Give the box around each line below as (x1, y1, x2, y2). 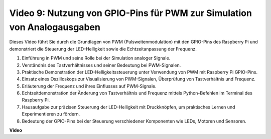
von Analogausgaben (9, 21, 100, 32)
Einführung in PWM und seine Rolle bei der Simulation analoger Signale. (22, 55, 171, 61)
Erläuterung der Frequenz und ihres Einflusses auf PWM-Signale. (22, 83, 157, 89)
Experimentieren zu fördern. (22, 111, 80, 117)
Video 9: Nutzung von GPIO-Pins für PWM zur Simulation (9, 7, 252, 18)
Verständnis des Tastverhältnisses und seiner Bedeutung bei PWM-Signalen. (22, 62, 181, 68)
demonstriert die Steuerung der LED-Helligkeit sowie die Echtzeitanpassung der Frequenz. (9, 45, 197, 52)
